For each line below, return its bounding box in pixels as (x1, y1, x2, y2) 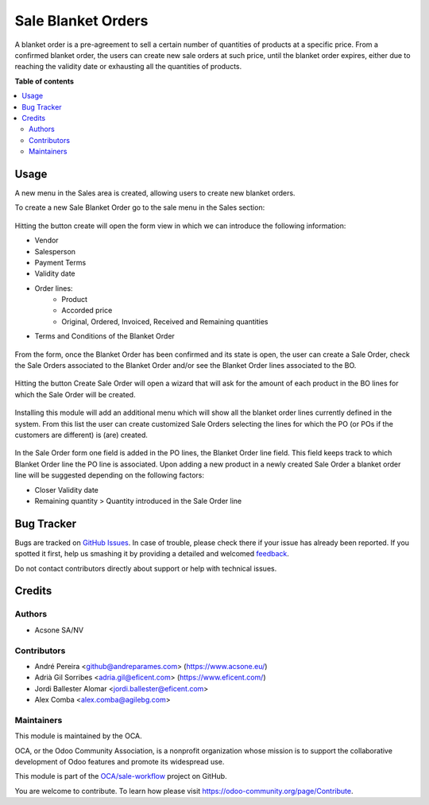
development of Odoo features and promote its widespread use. (14, 757, 225, 767)
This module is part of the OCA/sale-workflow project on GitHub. (14, 772, 227, 781)
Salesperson (34, 246, 75, 256)
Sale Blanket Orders (14, 12, 149, 29)
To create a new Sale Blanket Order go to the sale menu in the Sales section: (14, 203, 265, 212)
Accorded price (61, 306, 113, 315)
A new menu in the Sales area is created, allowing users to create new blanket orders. (14, 188, 296, 198)
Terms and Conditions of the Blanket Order (34, 331, 175, 341)
